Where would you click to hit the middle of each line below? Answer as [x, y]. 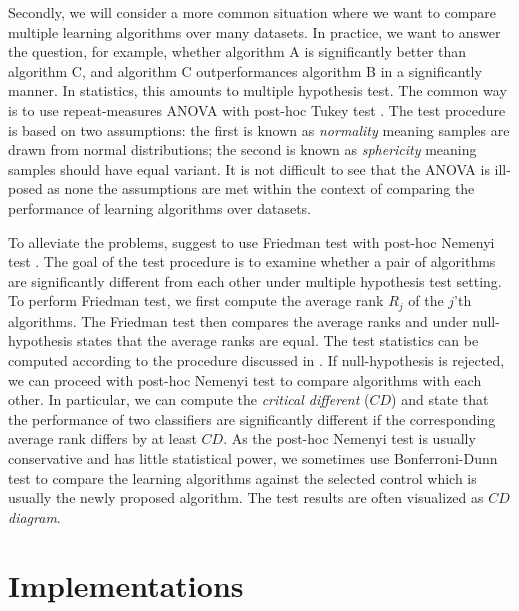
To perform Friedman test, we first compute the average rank [196, 300]
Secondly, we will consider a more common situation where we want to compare [252, 12]
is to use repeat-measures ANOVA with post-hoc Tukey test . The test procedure [257, 109]
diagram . [34, 516]
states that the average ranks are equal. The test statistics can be [277, 340]
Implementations [126, 585]
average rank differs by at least [102, 438]
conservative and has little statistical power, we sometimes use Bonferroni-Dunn [253, 457]
